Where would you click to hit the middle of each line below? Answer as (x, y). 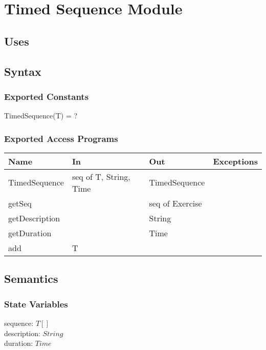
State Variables (36, 304)
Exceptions (235, 161)
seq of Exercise (175, 203)
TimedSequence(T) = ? (41, 116)
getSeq (20, 203)
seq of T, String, (101, 176)
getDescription (34, 218)
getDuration (30, 233)
